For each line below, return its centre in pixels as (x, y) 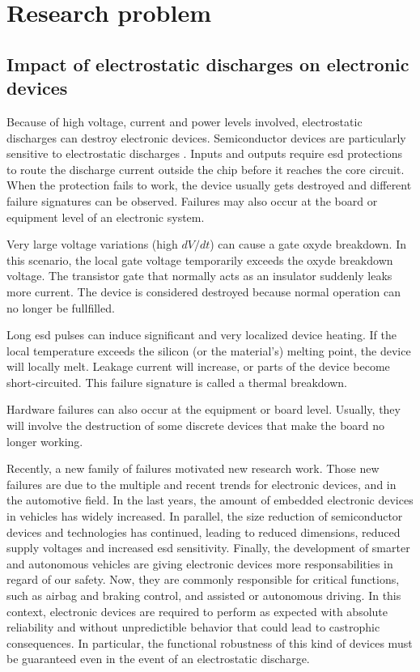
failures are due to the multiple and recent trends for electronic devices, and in (202, 484)
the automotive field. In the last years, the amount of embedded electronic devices (210, 500)
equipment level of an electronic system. (106, 217)
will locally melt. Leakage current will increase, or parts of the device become (198, 366)
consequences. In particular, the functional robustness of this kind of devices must (210, 642)
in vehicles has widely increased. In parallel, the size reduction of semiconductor (205, 516)
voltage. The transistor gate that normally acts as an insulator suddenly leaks (199, 276)
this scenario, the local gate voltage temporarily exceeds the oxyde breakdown (200, 259)
